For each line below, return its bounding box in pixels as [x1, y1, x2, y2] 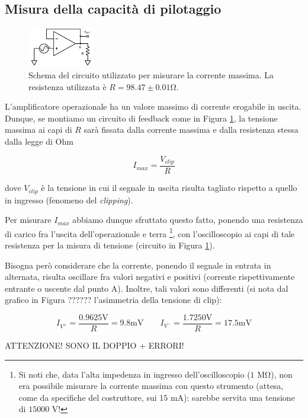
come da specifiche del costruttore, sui [18, 391, 157, 403]
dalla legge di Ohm [5, 135, 73, 147]
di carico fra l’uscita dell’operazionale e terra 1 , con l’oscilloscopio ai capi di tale [5, 225, 295, 240]
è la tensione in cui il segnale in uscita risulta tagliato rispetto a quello [41, 181, 297, 194]
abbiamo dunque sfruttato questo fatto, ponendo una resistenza [72, 213, 303, 226]
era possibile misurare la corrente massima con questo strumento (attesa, [18, 379, 284, 392]
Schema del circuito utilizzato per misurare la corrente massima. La [28, 69, 274, 81]
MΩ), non [257, 368, 293, 380]
